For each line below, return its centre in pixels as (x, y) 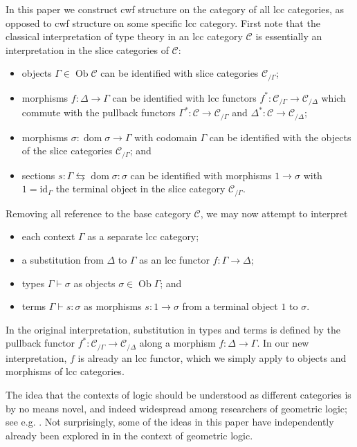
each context (48, 236)
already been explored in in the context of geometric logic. (129, 435)
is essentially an (289, 36)
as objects (94, 283)
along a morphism (177, 343)
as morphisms (113, 306)
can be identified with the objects (280, 137)
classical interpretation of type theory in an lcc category (124, 36)
